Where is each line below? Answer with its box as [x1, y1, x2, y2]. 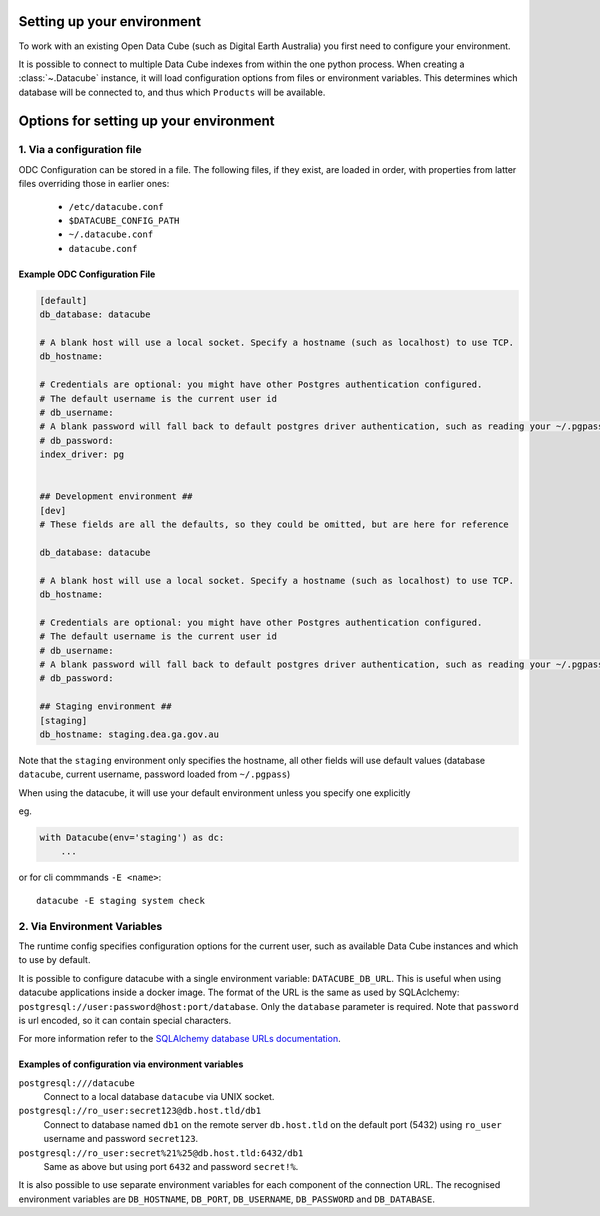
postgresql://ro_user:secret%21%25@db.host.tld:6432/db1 [18, 1147, 304, 1159]
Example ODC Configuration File [18, 268, 156, 280]
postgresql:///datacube [18, 1077, 135, 1089]
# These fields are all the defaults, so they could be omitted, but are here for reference [39, 519, 509, 530]
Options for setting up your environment [18, 112, 275, 129]
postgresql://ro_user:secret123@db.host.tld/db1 [18, 1105, 262, 1117]
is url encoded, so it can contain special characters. [18, 1014, 232, 1026]
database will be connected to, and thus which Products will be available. [18, 86, 326, 98]
